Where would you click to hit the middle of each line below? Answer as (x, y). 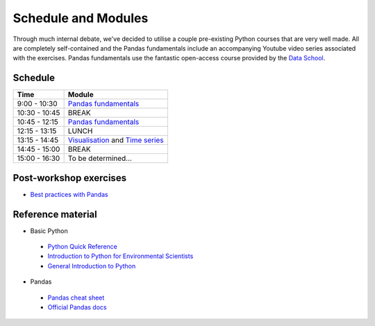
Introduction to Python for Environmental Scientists (120, 256)
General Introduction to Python (92, 266)
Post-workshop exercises (70, 178)
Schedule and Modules (81, 18)
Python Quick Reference (83, 247)
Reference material (55, 214)
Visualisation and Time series (116, 140)
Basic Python (49, 231)
